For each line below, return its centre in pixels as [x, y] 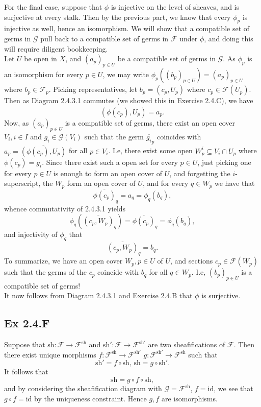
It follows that [26, 372]
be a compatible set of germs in [166, 58]
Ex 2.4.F [27, 323]
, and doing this [229, 38]
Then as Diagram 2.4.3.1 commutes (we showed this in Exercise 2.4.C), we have [129, 100]
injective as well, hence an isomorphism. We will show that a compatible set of [127, 28]
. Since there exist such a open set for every [110, 162]
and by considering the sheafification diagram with [83, 388]
